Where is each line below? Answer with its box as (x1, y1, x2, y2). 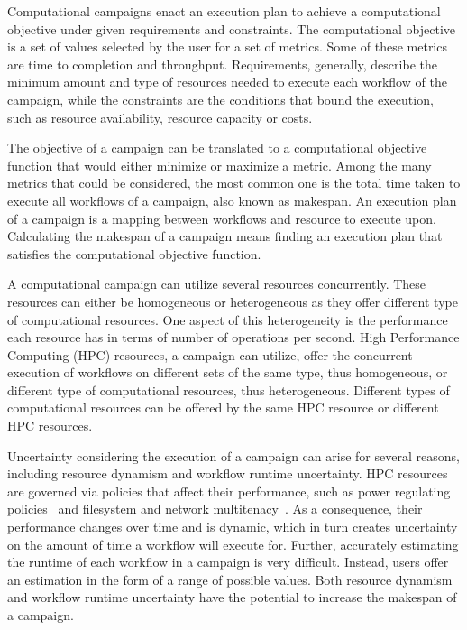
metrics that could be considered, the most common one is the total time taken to (7, 173, 461, 192)
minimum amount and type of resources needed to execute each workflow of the (7, 72, 447, 91)
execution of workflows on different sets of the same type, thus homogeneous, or (7, 363, 448, 382)
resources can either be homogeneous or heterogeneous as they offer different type (7, 292, 458, 310)
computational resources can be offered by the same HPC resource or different (7, 398, 439, 417)
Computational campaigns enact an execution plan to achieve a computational (7, 2, 441, 20)
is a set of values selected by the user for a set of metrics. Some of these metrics (7, 37, 447, 56)
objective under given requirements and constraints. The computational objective (7, 19, 456, 38)
